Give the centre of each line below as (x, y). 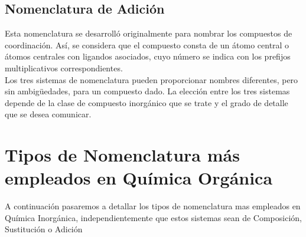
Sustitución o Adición (44, 229)
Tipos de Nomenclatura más (122, 155)
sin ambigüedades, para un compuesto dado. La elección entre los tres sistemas (147, 91)
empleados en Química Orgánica (139, 178)
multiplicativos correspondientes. (64, 68)
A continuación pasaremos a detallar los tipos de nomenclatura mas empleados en (153, 206)
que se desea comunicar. (48, 114)
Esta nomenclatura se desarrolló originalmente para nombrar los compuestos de (149, 33)
